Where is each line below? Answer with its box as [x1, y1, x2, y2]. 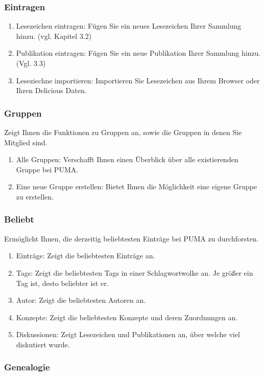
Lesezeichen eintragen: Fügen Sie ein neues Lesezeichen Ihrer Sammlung [16, 20, 242, 31]
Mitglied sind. [4, 137, 47, 147]
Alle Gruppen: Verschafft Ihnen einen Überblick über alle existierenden [16, 154, 238, 165]
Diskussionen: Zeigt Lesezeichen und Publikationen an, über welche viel [16, 329, 240, 340]
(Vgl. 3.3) [16, 58, 46, 68]
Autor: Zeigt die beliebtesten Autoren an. [16, 295, 146, 305]
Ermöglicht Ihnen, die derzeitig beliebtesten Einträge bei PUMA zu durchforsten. [4, 233, 259, 244]
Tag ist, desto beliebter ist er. [16, 277, 109, 288]
